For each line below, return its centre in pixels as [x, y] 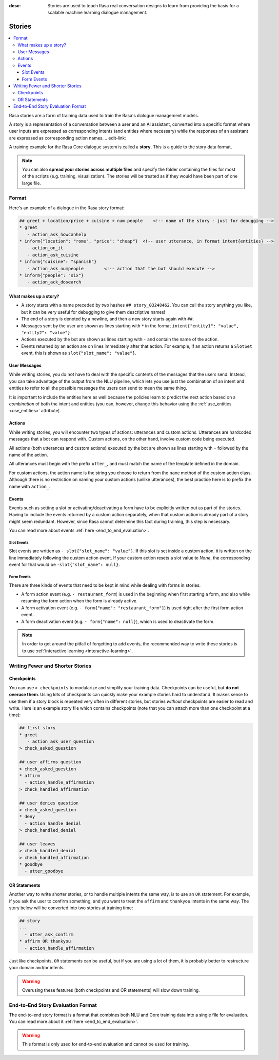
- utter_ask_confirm [49, 934]
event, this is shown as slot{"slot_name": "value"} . [79, 353]
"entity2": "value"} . [46, 332]
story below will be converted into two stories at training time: [71, 908]
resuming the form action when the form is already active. [79, 601]
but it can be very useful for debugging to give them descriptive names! [93, 312]
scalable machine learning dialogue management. [98, 13]
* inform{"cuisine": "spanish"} [58, 262]
